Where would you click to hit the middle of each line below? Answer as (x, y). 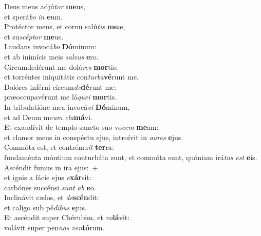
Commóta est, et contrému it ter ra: (59, 147)
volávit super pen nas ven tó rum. (54, 228)
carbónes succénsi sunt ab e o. (50, 187)
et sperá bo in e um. (33, 16)
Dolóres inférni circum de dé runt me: (60, 86)
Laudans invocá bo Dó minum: (50, 46)
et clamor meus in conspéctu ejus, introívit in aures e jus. (94, 137)
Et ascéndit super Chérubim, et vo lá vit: (67, 217)
